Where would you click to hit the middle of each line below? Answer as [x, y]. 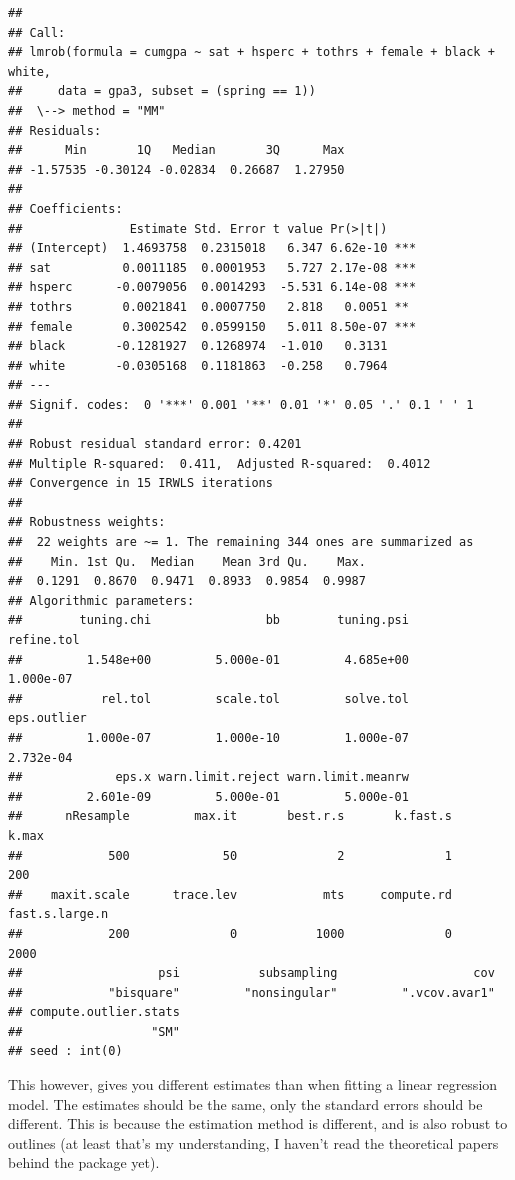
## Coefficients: [65, 208]
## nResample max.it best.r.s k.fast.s [230, 816]
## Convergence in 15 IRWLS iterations [140, 483]
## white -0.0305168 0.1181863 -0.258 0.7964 [198, 365]
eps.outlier [47, 718]
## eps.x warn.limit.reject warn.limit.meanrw [208, 777]
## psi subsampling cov [251, 973]
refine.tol [44, 640]
